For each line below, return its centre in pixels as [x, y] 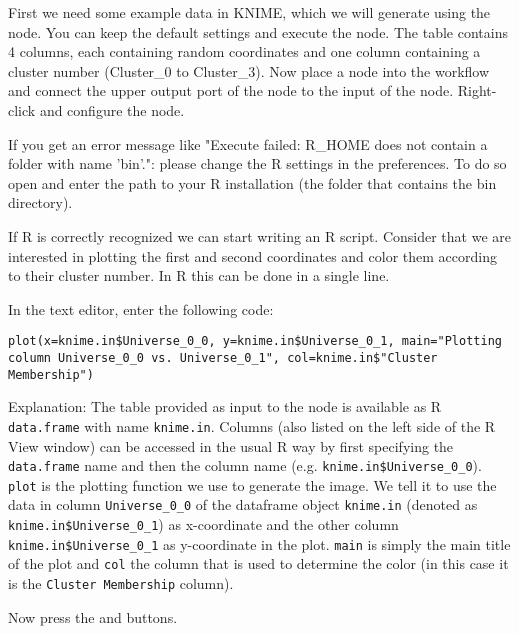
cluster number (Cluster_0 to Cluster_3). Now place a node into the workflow [249, 70]
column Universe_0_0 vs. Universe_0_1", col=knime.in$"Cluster [223, 357]
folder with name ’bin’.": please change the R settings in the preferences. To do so [257, 163]
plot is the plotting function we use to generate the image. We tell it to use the [252, 484]
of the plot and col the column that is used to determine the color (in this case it [258, 563]
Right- [477, 90]
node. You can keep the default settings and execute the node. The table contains [258, 31]
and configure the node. [112, 109]
